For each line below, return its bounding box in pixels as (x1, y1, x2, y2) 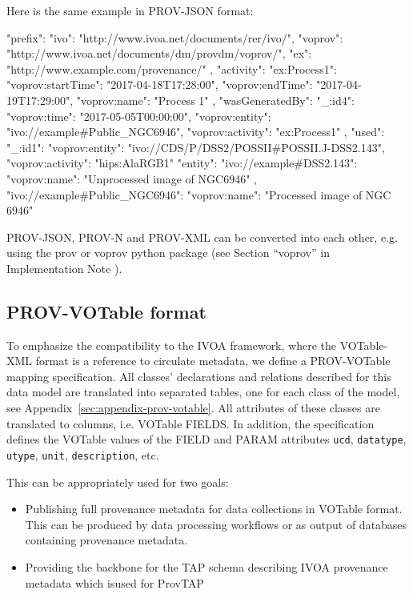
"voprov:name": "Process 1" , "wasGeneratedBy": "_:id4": (76, 91, 355, 108)
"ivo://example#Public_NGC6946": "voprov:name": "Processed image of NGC (6, 186, 391, 203)
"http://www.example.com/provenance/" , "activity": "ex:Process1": (6, 60, 337, 77)
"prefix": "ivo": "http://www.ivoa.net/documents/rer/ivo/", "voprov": (6, 29, 343, 46)
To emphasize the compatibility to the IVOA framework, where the (6, 336, 336, 353)
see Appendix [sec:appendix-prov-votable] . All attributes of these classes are (6, 399, 380, 416)
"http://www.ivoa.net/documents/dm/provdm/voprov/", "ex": (6, 45, 312, 62)
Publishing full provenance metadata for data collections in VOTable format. (25, 500, 403, 517)
